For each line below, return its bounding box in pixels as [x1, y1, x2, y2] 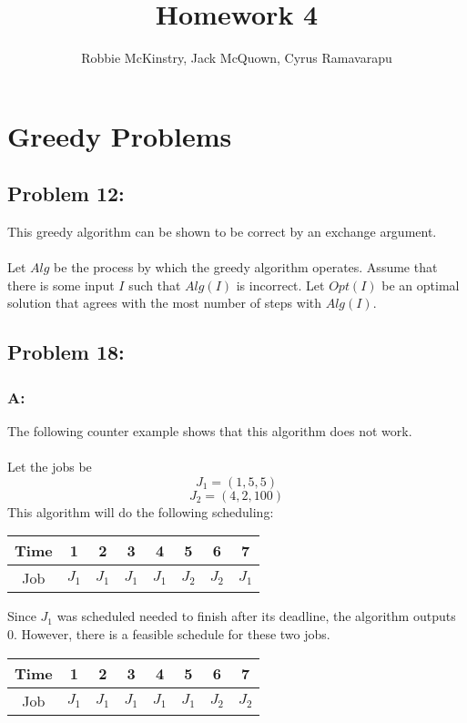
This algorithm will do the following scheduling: [7, 502, 274, 521]
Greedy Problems [7, 117, 232, 154]
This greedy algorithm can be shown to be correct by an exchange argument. [7, 222, 437, 241]
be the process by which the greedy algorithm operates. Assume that [54, 258, 438, 277]
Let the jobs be [7, 457, 92, 476]
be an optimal [381, 275, 460, 294]
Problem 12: [7, 179, 125, 208]
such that [128, 275, 181, 294]
